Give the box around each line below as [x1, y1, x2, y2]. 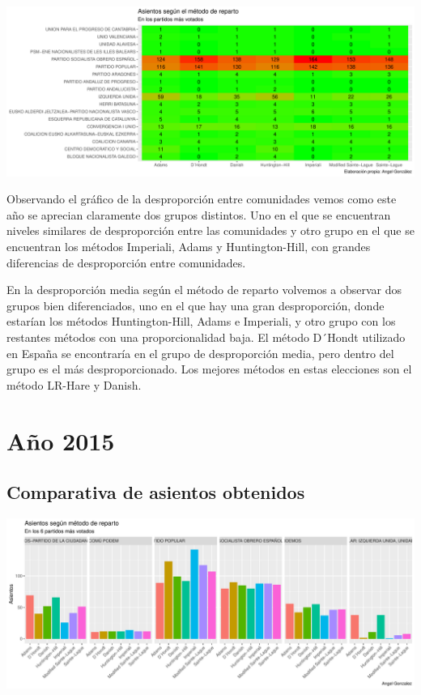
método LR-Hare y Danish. [6, 376, 142, 393]
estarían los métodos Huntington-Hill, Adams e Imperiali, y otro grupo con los [6, 313, 396, 330]
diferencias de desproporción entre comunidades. [6, 254, 246, 271]
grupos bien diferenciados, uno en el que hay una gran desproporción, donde [6, 296, 385, 313]
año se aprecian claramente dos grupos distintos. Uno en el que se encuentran [6, 206, 391, 223]
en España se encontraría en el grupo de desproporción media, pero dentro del [6, 344, 394, 361]
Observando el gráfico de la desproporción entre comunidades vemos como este [6, 190, 397, 207]
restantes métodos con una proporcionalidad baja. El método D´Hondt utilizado [6, 329, 406, 346]
